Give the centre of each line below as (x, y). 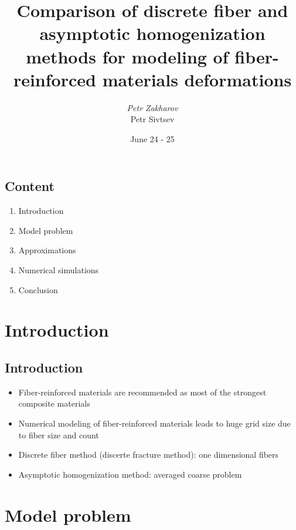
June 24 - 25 (152, 138)
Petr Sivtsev (152, 119)
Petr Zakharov (152, 107)
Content (30, 186)
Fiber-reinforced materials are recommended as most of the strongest (142, 392)
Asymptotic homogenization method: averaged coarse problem (130, 474)
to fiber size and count (59, 435)
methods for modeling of (127, 56)
